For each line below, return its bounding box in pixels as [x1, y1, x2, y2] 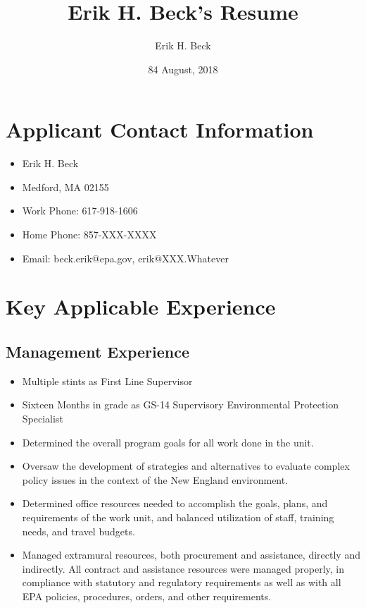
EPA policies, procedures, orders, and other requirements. [22, 588, 272, 603]
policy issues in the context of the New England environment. [22, 472, 289, 487]
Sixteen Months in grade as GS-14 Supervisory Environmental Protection [22, 397, 339, 412]
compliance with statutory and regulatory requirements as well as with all [22, 575, 341, 590]
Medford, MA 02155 [22, 179, 109, 194]
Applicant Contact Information [6, 115, 314, 144]
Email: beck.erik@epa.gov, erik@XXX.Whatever [22, 250, 229, 265]
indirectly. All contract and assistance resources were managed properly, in [22, 561, 345, 576]
